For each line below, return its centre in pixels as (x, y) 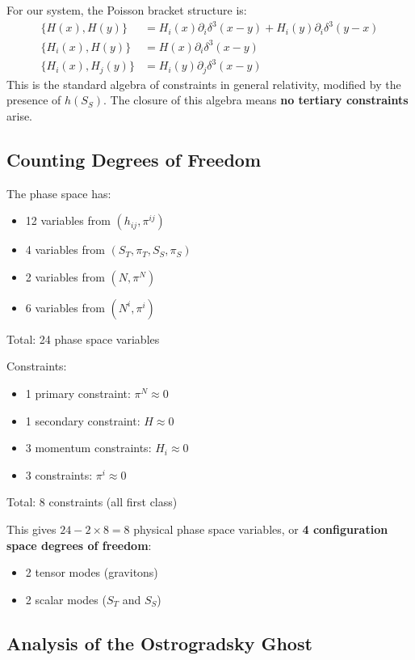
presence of (34, 100)
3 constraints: (59, 474)
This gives (31, 529)
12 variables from (68, 220)
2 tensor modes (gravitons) (92, 572)
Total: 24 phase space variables (83, 338)
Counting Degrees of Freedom (134, 159)
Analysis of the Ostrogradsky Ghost (159, 643)
